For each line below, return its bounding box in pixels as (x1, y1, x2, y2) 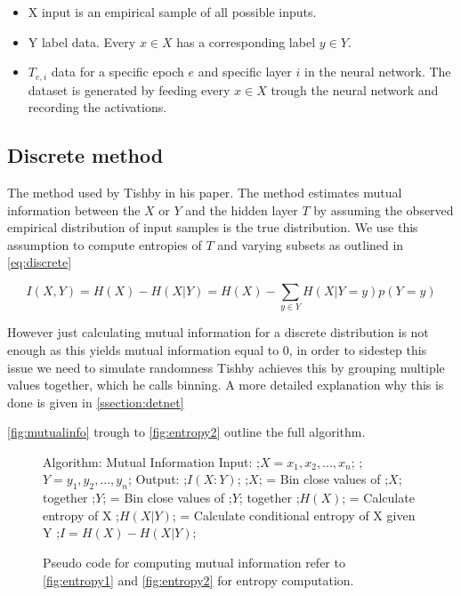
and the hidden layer (185, 200, 298, 219)
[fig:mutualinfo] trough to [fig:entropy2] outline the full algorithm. (7, 423, 366, 441)
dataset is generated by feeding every (28, 80, 230, 99)
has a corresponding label (176, 32, 316, 51)
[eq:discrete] (7, 253, 72, 271)
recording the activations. (28, 98, 167, 117)
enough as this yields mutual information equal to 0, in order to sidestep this (7, 340, 427, 358)
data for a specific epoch (51, 62, 184, 81)
